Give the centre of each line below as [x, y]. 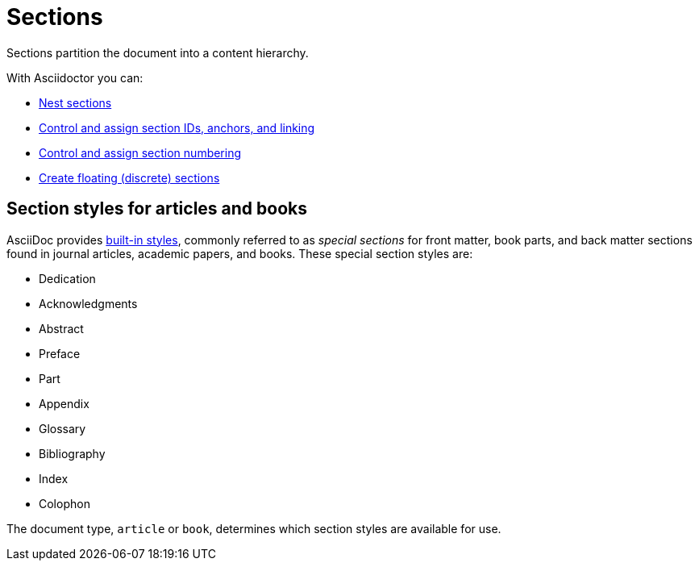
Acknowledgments [88, 303]
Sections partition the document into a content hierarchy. [158, 52]
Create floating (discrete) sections [129, 177]
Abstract [61, 328]
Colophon [64, 503]
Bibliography [72, 453]
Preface [60, 353]
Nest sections [75, 102]
